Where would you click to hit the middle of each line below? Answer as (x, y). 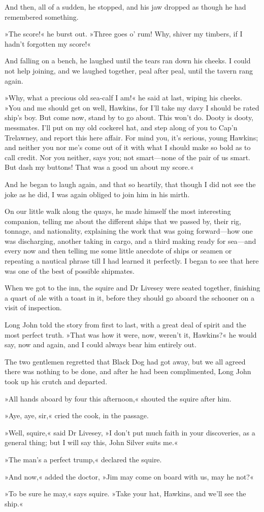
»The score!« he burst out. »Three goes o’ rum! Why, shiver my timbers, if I (124, 34)
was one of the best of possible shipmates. (70, 270)
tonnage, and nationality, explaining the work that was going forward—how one (129, 231)
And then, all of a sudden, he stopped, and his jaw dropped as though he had (125, 7)
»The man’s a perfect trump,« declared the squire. (83, 459)
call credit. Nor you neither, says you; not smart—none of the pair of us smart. (128, 157)
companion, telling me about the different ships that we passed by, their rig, (123, 221)
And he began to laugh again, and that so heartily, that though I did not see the (130, 184)
